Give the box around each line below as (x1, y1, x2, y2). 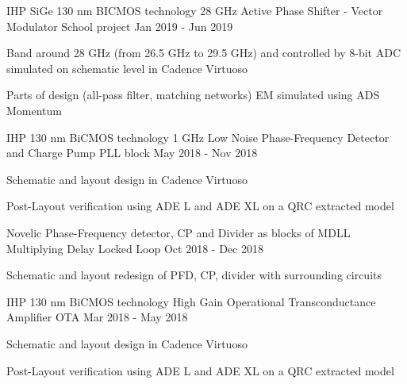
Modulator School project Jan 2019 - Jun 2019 (6, 17, 233, 34)
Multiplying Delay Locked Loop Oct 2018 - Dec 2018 (6, 240, 263, 256)
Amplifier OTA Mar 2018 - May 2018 (6, 309, 188, 325)
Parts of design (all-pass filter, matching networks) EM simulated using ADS (6, 86, 380, 103)
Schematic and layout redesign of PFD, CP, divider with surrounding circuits (6, 267, 382, 283)
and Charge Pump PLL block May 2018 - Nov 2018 (6, 144, 258, 161)
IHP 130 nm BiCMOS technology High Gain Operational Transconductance (6, 293, 376, 309)
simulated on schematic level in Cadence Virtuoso (6, 60, 248, 76)
